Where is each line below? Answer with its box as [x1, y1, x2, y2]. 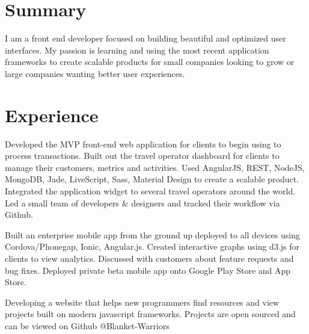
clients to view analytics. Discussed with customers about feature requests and [5, 252, 294, 264]
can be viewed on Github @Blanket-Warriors [5, 319, 170, 332]
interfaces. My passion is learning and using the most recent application [5, 43, 269, 56]
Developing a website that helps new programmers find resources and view [5, 295, 280, 308]
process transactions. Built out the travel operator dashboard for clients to [5, 149, 280, 162]
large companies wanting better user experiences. [5, 67, 185, 79]
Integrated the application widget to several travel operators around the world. [5, 185, 296, 197]
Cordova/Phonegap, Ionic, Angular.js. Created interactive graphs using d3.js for [5, 240, 300, 253]
